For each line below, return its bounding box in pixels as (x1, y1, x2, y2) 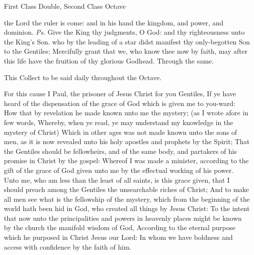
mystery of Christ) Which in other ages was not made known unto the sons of (4, 127, 237, 137)
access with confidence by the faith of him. (4, 241, 131, 252)
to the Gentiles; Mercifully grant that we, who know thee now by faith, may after (4, 46, 248, 56)
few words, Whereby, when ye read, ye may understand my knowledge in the (4, 117, 233, 127)
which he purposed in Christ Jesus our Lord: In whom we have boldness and (4, 232, 233, 242)
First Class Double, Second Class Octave (4, 1, 126, 11)
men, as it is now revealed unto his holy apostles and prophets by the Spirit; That (4, 136, 250, 147)
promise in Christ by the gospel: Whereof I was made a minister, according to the (4, 155, 249, 166)
